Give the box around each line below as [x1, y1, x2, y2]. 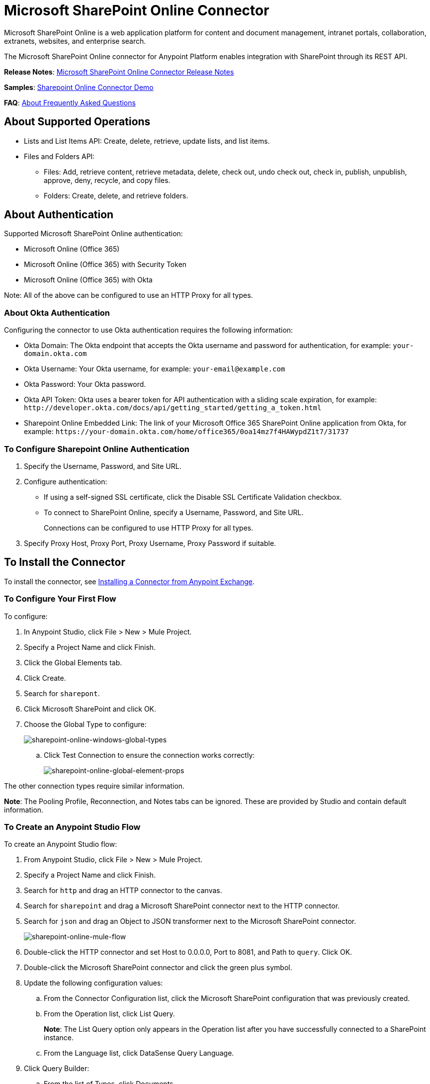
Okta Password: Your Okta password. [24, 380, 146, 389]
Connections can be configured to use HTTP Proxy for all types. [44, 523, 254, 532]
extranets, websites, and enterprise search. [4, 36, 146, 45]
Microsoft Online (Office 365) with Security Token [24, 260, 187, 269]
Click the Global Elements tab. [24, 658, 122, 667]
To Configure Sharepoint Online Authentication [4, 444, 189, 454]
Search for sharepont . [24, 689, 100, 698]
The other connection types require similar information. [4, 781, 185, 790]
